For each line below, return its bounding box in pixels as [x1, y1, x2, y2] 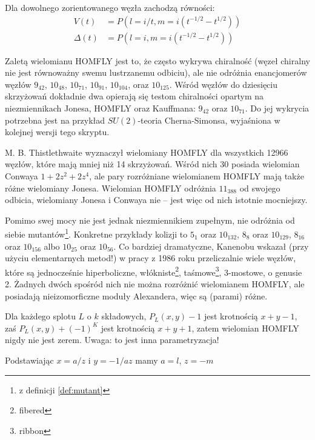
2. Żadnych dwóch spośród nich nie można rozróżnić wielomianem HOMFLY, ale [5, 278, 305, 290]
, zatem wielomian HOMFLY [191, 321, 299, 334]
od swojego [239, 181, 280, 194]
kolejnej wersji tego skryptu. [5, 125, 110, 138]
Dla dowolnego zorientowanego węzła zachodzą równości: [5, 1, 215, 13]
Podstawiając [5, 354, 54, 367]
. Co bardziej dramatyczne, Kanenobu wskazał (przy [113, 239, 309, 252]
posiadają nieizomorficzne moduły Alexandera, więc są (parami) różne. [5, 289, 268, 302]
